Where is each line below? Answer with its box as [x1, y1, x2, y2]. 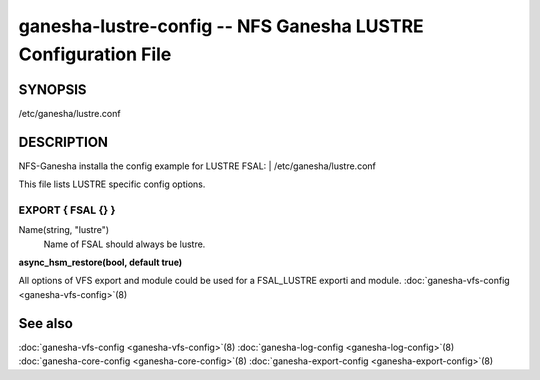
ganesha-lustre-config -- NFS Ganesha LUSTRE [18, 15, 424, 37]
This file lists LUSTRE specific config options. [18, 178, 206, 190]
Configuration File [18, 43, 172, 65]
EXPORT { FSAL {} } [18, 203, 116, 217]
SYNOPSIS [18, 81, 87, 98]
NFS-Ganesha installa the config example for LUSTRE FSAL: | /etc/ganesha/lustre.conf [18, 160, 377, 172]
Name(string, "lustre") [18, 224, 110, 236]
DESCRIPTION [18, 133, 109, 150]
